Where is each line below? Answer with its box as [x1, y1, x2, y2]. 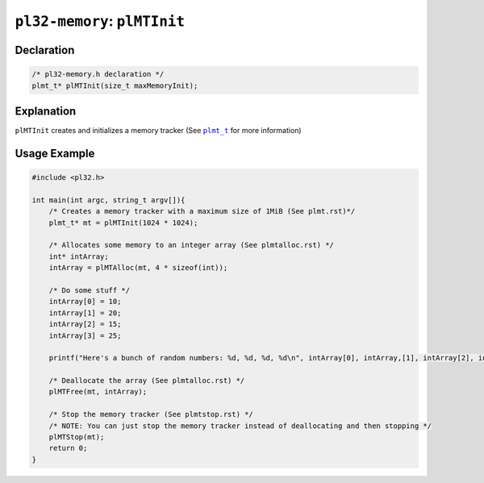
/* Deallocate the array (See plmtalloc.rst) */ [48, 376, 245, 385]
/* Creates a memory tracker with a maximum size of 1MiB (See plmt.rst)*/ [48, 206, 356, 216]
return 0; [48, 443, 88, 453]
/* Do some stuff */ [48, 285, 131, 294]
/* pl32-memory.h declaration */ [31, 69, 165, 79]
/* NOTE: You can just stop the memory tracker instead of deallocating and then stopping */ [48, 421, 432, 431]
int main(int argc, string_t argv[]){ [31, 195, 186, 205]
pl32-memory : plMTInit [15, 12, 186, 30]
